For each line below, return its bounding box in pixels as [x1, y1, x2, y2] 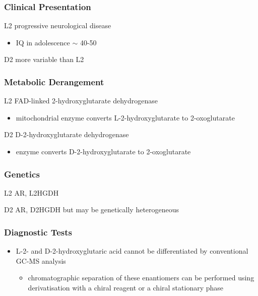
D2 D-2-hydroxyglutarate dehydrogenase [4, 129, 129, 140]
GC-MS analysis [16, 255, 66, 266]
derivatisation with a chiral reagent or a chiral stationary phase [28, 282, 224, 292]
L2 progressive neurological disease [4, 20, 111, 31]
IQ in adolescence [16, 37, 70, 47]
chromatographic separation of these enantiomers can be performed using [28, 272, 254, 283]
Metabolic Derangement [4, 75, 104, 88]
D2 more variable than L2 [4, 54, 84, 65]
